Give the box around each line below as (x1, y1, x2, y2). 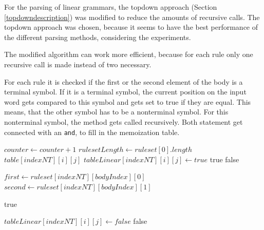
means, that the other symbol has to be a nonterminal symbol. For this (4, 106, 229, 117)
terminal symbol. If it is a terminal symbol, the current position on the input (4, 86, 247, 97)
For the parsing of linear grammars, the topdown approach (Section (4, 2, 217, 12)
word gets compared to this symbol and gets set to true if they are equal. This (4, 96, 251, 107)
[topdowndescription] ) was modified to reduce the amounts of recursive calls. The (4, 11, 260, 22)
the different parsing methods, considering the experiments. (4, 31, 191, 42)
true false (210, 154, 239, 164)
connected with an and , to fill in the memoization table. (4, 126, 180, 137)
